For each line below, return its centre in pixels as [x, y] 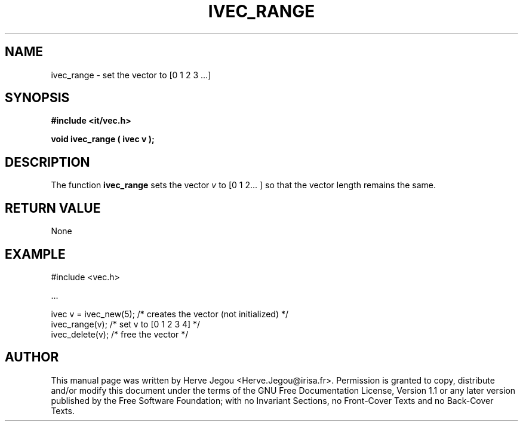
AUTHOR [32, 357]
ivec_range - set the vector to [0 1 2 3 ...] [131, 75]
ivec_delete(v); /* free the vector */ [120, 334]
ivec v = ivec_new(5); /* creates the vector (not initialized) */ [170, 314]
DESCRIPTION [47, 162]
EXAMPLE [35, 254]
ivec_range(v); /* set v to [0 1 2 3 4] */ [126, 324]
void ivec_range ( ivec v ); [103, 139]
